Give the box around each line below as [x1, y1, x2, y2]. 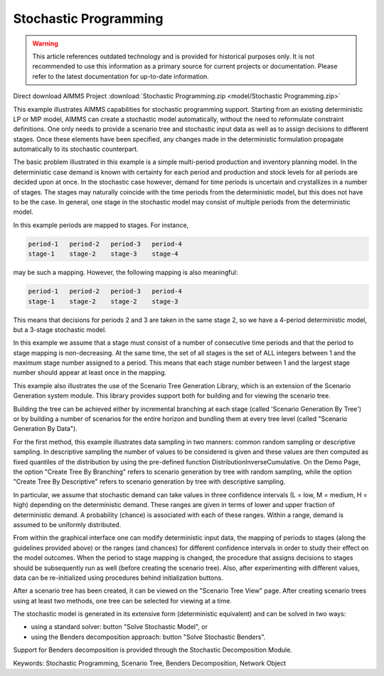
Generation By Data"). [13, 425, 78, 433]
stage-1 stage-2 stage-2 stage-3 [28, 297, 178, 306]
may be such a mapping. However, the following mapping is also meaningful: [13, 268, 238, 277]
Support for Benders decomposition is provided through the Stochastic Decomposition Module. [13, 645, 293, 655]
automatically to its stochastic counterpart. [13, 145, 139, 153]
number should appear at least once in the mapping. [13, 368, 167, 377]
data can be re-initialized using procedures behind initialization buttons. [13, 573, 223, 582]
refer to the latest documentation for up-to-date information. [32, 72, 209, 80]
